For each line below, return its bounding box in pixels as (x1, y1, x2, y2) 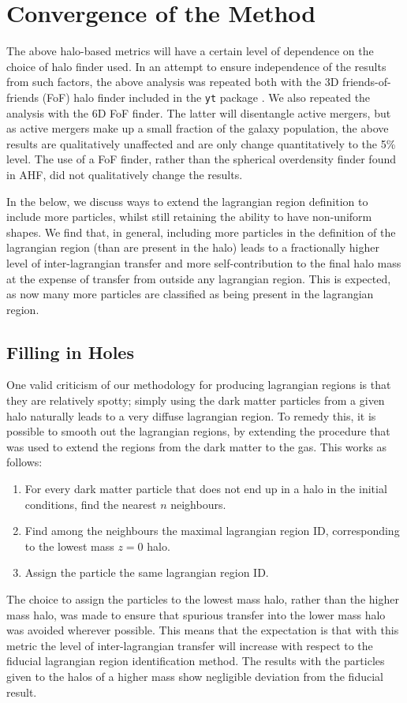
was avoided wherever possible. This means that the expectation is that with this (6, 622, 399, 638)
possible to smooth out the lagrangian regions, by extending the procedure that (6, 423, 390, 439)
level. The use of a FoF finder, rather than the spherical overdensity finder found (6, 151, 397, 167)
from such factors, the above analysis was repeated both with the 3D (6, 73, 339, 90)
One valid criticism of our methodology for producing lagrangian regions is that (6, 376, 391, 393)
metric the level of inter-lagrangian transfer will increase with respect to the (6, 637, 373, 653)
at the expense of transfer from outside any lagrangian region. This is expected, (6, 270, 391, 286)
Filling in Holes (6, 339, 134, 364)
